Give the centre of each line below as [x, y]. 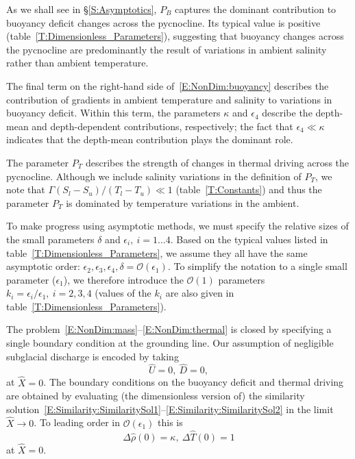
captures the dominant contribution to [256, 9]
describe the [287, 113]
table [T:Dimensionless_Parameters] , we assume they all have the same [157, 252]
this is [170, 422]
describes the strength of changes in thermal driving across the [217, 162]
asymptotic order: [43, 266]
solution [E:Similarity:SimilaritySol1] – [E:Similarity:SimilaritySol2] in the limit [170, 409]
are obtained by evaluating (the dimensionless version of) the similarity [156, 396]
